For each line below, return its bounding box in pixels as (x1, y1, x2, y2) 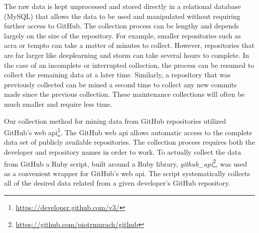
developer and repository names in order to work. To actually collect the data (4, 146, 241, 157)
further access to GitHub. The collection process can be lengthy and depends (4, 20, 239, 31)
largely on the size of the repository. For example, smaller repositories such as (4, 30, 241, 40)
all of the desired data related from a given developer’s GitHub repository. (4, 178, 231, 188)
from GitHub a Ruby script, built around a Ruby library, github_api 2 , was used (4, 157, 248, 169)
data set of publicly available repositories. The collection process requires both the (4, 137, 255, 147)
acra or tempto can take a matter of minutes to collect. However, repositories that (4, 40, 255, 50)
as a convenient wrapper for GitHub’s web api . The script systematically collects (4, 168, 250, 178)
